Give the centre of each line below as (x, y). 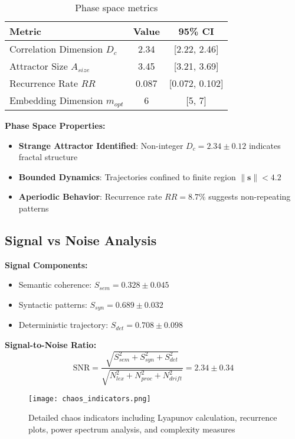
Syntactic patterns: (53, 304)
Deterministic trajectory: (63, 325)
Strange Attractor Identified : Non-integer (101, 145)
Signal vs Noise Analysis (81, 240)
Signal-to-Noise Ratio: (51, 344)
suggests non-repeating (250, 196)
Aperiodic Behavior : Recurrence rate (90, 196)
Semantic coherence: (55, 284)
